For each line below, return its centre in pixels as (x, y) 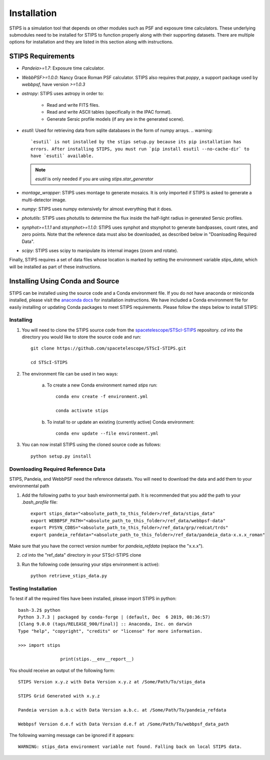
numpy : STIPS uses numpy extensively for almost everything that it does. (97, 209)
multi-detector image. (44, 200)
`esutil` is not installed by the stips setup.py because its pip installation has (136, 142)
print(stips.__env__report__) (97, 659)
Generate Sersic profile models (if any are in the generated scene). (115, 119)
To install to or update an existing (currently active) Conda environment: (121, 422)
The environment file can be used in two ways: (70, 373)
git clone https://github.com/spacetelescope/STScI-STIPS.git (108, 348)
